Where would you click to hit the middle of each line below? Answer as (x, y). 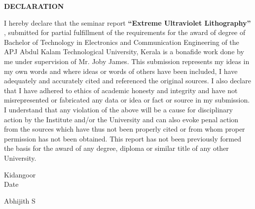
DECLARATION (34, 6)
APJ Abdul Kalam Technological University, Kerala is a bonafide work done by (124, 52)
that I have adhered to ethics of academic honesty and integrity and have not (121, 90)
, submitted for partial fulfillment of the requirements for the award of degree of (125, 32)
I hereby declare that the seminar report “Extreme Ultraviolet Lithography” (127, 22)
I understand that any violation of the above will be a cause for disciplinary (118, 109)
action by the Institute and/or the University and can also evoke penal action (121, 119)
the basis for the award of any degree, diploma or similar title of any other (116, 148)
